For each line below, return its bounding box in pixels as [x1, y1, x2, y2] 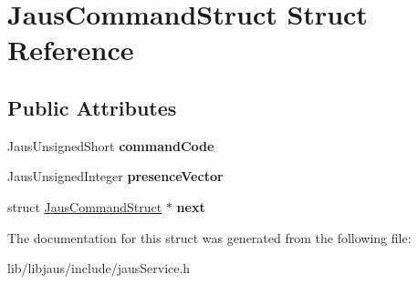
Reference [7, 31, 134, 68]
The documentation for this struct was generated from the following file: [7, 228, 412, 247]
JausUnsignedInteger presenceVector [7, 167, 224, 186]
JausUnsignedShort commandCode [7, 136, 214, 155]
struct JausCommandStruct [7, 197, 162, 216]
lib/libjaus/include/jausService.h [7, 259, 191, 278]
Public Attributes [7, 93, 177, 121]
